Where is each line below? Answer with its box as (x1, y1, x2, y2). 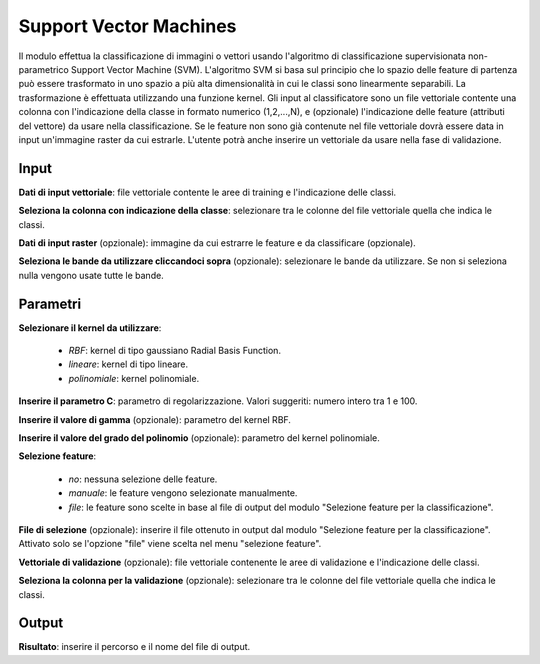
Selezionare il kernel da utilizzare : (18, 321, 162, 334)
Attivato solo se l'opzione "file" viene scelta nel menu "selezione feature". (18, 538, 322, 550)
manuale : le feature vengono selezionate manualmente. (68, 487, 298, 499)
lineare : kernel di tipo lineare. (68, 358, 189, 370)
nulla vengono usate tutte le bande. (18, 269, 164, 281)
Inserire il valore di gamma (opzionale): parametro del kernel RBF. (18, 413, 292, 425)
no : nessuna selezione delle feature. (68, 473, 218, 485)
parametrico (18, 63, 69, 75)
